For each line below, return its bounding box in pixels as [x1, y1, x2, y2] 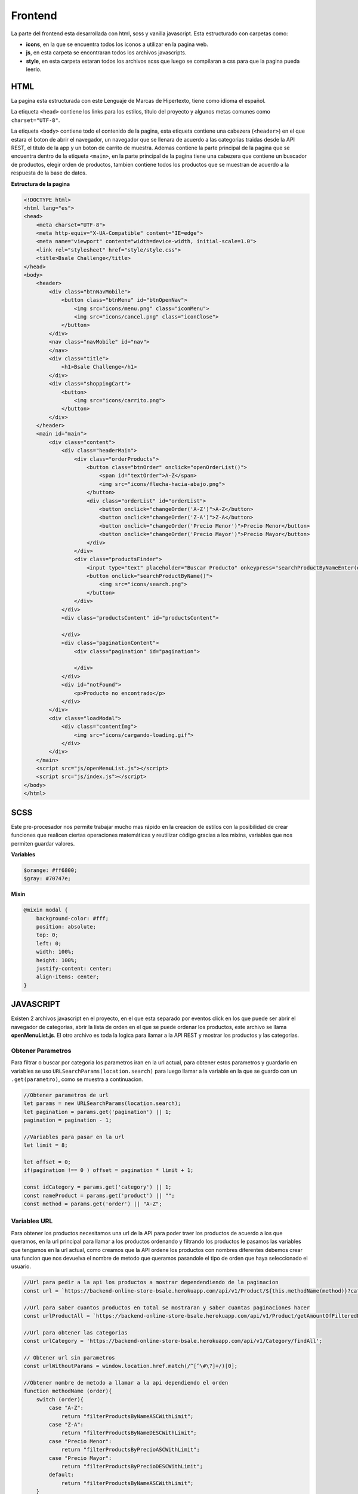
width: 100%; [36, 948, 75, 956]
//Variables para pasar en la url [23, 1133, 125, 1140]
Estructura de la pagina [11, 180, 70, 188]
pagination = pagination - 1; [23, 1117, 112, 1123]
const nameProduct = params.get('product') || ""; [23, 1192, 175, 1199]
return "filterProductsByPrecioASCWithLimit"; [61, 1446, 200, 1453]
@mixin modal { [23, 907, 68, 914]
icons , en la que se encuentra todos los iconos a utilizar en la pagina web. [26, 41, 208, 48]
